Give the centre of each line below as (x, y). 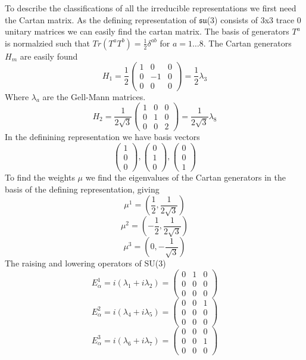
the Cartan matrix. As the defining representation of (101, 19)
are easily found (49, 56)
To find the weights (40, 177)
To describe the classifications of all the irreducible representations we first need (151, 8)
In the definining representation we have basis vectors (102, 137)
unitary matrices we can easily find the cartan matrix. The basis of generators (147, 31)
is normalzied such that (47, 43)
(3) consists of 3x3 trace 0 (254, 19)
